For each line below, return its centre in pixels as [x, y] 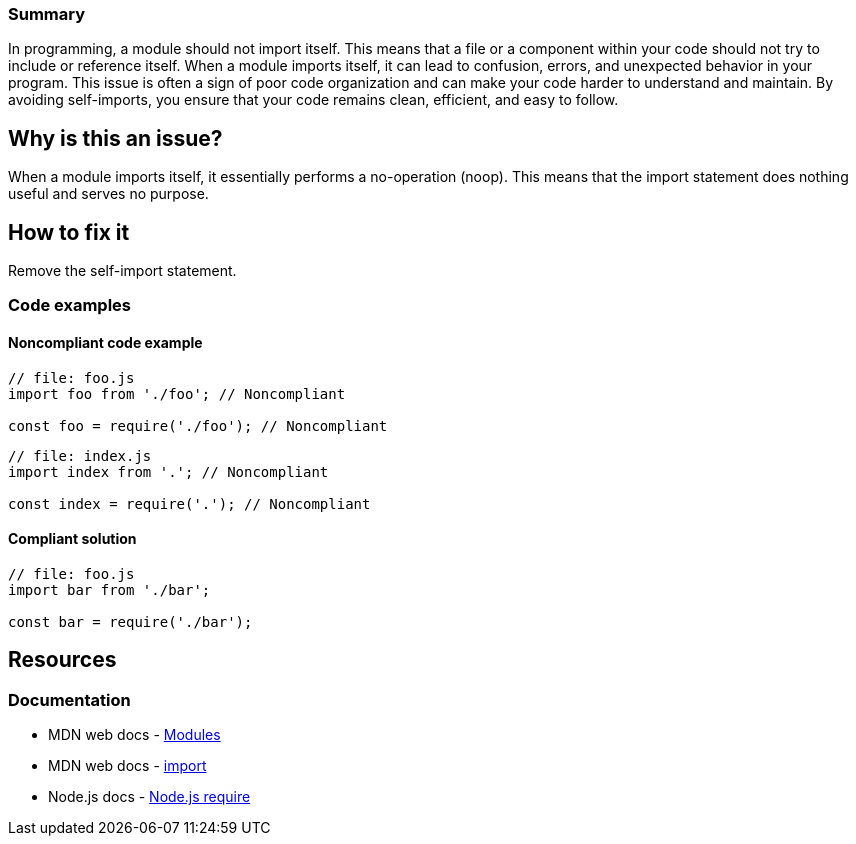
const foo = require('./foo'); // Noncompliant [198, 425]
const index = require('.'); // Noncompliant [189, 503]
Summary [47, 14]
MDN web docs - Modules [134, 735]
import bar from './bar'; [109, 589]
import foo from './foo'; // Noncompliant [177, 393]
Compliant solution [72, 539]
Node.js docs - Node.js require [149, 797]
